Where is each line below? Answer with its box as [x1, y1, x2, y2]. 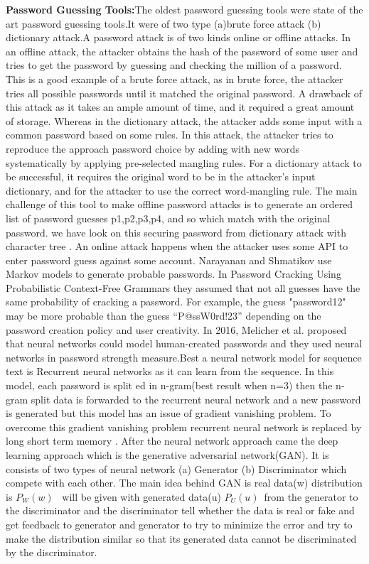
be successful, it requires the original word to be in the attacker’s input [6, 169, 316, 184]
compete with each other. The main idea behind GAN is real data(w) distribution [6, 475, 363, 490]
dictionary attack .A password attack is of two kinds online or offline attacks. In [6, 30, 351, 45]
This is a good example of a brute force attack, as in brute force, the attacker [6, 71, 343, 86]
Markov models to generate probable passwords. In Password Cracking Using [6, 266, 341, 281]
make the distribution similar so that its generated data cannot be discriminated [6, 531, 357, 546]
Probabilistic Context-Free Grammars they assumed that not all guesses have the [6, 280, 360, 295]
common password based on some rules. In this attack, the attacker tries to [6, 127, 333, 142]
